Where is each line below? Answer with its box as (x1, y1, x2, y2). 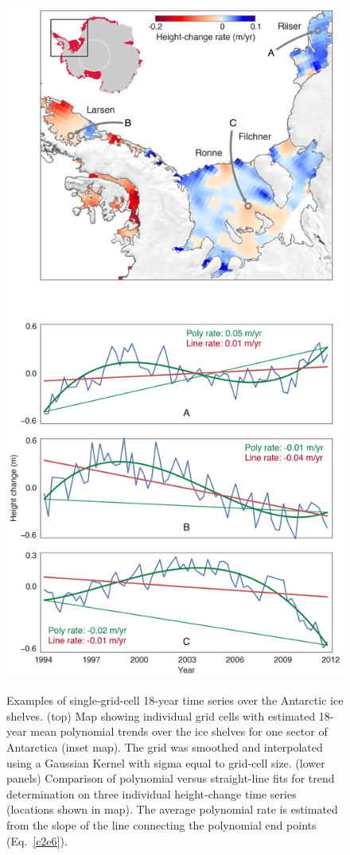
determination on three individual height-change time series (6, 785, 297, 802)
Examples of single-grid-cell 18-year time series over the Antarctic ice (6, 692, 344, 709)
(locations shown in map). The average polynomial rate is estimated (6, 801, 338, 818)
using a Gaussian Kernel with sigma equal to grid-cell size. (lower (6, 754, 325, 771)
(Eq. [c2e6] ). (6, 832, 68, 849)
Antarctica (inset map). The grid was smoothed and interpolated (6, 739, 323, 756)
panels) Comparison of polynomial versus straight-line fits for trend (6, 770, 335, 787)
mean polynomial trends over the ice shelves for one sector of (30, 723, 328, 740)
